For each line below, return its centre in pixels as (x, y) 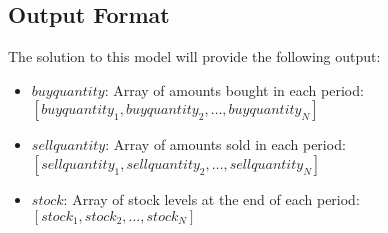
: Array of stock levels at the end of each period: (211, 198)
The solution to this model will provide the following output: (194, 56)
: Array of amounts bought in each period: (234, 89)
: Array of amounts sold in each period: (225, 144)
